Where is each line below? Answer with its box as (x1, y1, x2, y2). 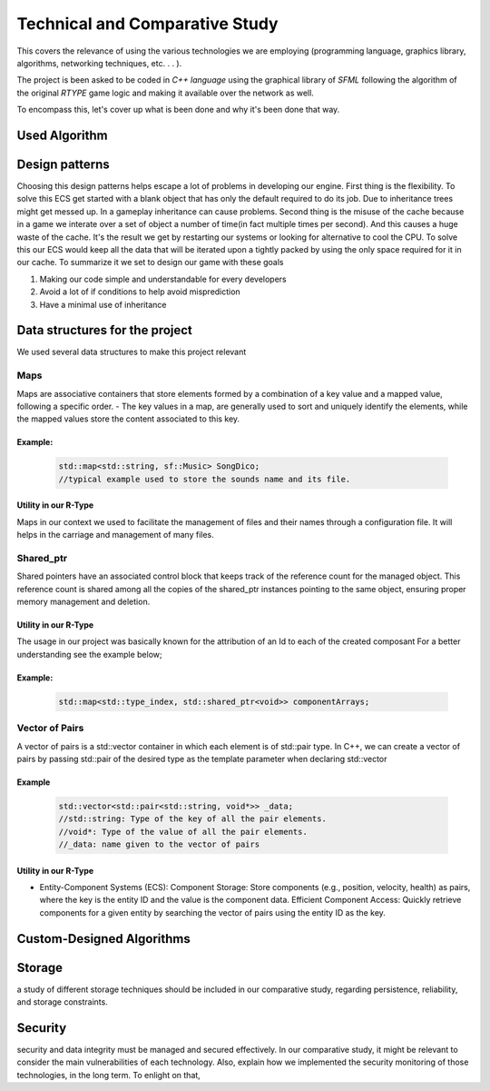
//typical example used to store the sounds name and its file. (58, 473, 351, 484)
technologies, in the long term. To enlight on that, (16, 1069, 201, 1080)
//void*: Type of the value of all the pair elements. (58, 827, 308, 837)
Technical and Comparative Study (16, 14, 279, 34)
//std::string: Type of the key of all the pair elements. (58, 814, 327, 824)
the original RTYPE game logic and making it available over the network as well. (16, 87, 315, 98)
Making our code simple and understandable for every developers (39, 273, 288, 284)
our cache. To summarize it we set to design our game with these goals (16, 257, 285, 268)
